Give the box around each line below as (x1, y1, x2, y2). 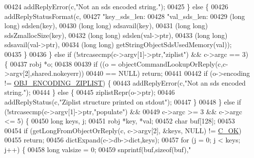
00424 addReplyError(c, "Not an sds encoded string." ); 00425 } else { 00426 (4, 1, 228, 11)
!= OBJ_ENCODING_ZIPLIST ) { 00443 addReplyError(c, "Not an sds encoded (4, 77, 246, 88)
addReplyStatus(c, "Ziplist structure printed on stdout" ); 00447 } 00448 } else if (4, 96, 241, 106)
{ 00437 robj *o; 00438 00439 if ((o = (4, 58, 117, 69)
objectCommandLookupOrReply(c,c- (118, 58, 228, 69)
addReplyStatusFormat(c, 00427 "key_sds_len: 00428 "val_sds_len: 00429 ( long (4, 11, 245, 21)
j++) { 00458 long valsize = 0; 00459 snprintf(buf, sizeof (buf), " (4, 144, 191, 154)
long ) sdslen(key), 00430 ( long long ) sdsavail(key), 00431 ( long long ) (4, 20, 208, 31)
